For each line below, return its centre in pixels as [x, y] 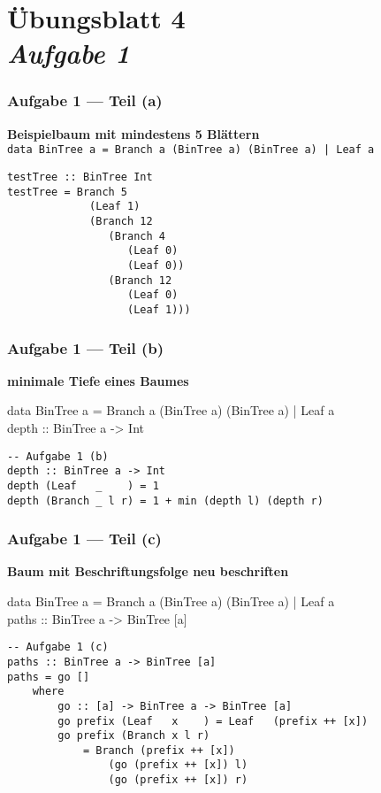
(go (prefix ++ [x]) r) [178, 780]
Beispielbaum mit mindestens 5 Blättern [133, 133]
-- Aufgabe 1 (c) [58, 647]
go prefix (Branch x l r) [134, 736]
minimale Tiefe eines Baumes [98, 380]
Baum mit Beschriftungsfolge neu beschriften [148, 571]
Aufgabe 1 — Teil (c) [84, 539]
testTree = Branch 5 [68, 192]
